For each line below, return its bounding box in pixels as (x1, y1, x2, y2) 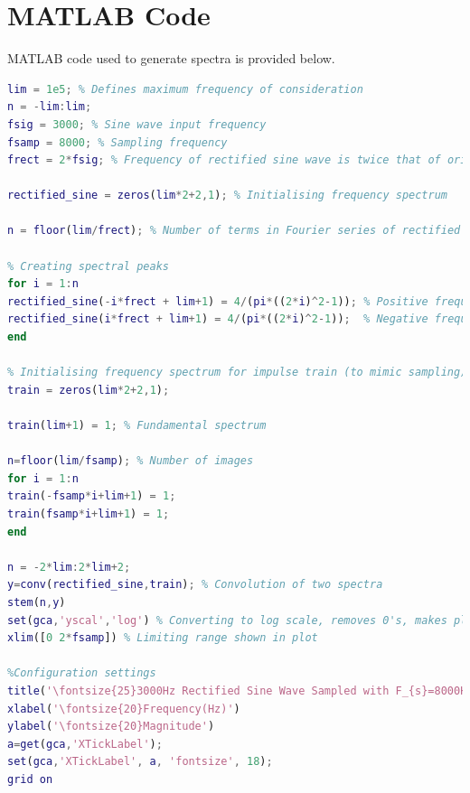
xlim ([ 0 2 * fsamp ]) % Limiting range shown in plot (7, 631, 318, 645)
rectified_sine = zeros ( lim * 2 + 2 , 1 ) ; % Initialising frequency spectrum (7, 189, 447, 202)
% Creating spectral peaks (7, 259, 169, 273)
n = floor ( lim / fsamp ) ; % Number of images (7, 454, 254, 468)
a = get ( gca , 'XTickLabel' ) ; (7, 737, 163, 751)
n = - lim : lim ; (7, 100, 92, 114)
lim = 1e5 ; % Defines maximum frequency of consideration (7, 82, 363, 96)
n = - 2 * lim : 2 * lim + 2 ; (7, 560, 131, 574)
